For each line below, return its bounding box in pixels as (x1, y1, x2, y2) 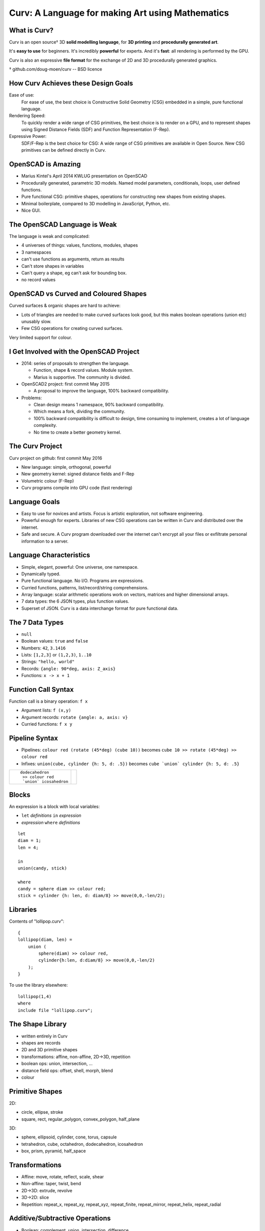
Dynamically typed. (21, 571, 61, 577)
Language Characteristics (9, 551, 90, 559)
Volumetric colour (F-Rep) (21, 478, 74, 484)
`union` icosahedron (22, 779, 69, 784)
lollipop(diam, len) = (18, 937, 73, 942)
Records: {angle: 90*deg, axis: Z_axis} (21, 665, 116, 672)
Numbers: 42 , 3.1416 (21, 645, 66, 651)
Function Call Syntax (9, 685, 74, 694)
